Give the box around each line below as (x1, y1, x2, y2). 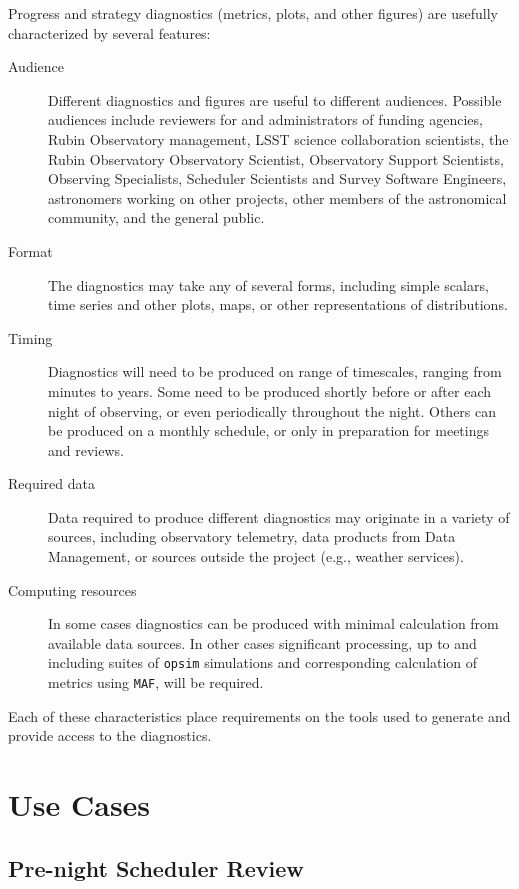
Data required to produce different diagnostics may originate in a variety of (48, 506, 510, 527)
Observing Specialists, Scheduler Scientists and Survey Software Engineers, (48, 168, 507, 189)
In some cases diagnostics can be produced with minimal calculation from (48, 613, 499, 634)
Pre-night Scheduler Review (8, 852, 304, 883)
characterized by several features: (8, 22, 211, 43)
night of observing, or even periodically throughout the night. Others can (48, 400, 497, 421)
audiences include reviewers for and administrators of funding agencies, (48, 109, 483, 130)
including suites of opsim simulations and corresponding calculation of (48, 652, 478, 673)
